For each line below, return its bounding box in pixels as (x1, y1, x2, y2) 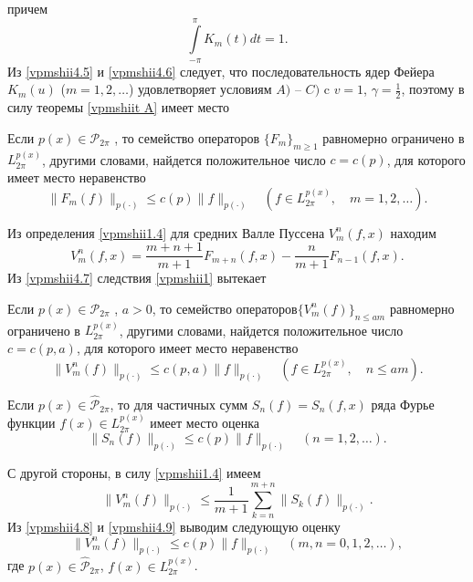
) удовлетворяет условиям (129, 79, 272, 99)
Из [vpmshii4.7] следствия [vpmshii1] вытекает (7, 268, 267, 287)
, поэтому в (401, 79, 465, 99)
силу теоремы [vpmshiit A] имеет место (7, 98, 229, 117)
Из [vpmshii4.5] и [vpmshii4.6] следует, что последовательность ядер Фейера (7, 61, 435, 80)
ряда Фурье (371, 394, 435, 413)
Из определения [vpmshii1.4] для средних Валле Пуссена (7, 223, 325, 242)
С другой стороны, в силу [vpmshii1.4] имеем (7, 462, 261, 482)
